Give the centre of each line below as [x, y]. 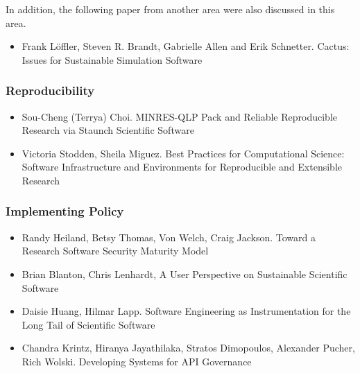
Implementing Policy [65, 211]
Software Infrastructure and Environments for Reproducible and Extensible [182, 167]
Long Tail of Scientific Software [88, 324]
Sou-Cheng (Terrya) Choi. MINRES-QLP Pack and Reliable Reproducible [179, 116]
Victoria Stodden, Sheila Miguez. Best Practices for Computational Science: [183, 153]
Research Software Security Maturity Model [115, 251]
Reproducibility [50, 90]
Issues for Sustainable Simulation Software [112, 59]
